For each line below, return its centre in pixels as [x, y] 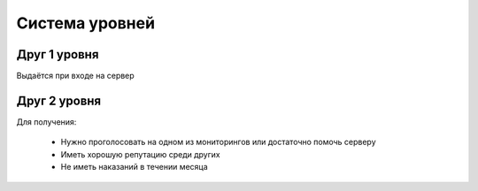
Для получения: [46, 122]
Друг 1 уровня [58, 54]
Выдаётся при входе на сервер [75, 76]
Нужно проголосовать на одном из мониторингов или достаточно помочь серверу [218, 142]
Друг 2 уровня [59, 100]
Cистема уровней [85, 23]
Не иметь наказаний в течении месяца [134, 167]
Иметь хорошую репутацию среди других [140, 154]
